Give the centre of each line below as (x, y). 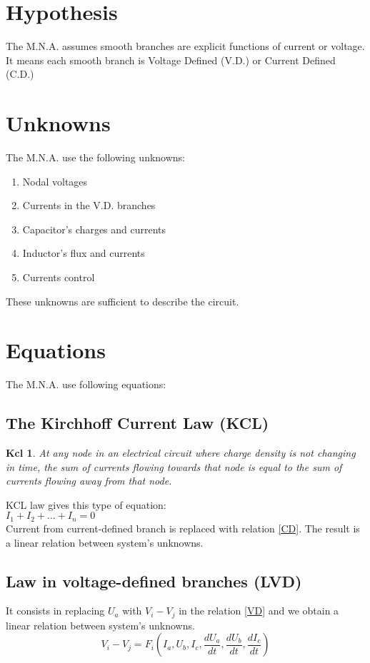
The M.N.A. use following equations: (86, 384)
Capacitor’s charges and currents (94, 229)
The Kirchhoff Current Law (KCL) (137, 423)
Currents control (59, 277)
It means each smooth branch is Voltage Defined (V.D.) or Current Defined (171, 60)
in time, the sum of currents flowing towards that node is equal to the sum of (174, 466)
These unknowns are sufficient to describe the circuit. (122, 301)
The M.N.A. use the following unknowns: (96, 157)
